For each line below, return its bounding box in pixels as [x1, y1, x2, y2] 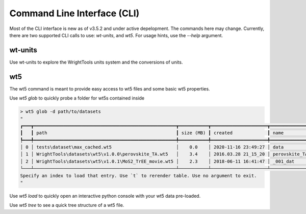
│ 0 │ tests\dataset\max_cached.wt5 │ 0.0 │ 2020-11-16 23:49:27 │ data [20, 144, 284, 150]
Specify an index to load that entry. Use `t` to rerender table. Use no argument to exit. [20, 173, 257, 178]
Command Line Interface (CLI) [9, 8, 140, 19]
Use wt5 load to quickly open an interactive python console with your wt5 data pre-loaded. [9, 193, 201, 199]
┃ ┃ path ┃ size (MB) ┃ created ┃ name [20, 130, 284, 136]
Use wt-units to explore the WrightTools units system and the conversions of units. [9, 59, 183, 65]
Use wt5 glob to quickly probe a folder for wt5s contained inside [9, 95, 145, 101]
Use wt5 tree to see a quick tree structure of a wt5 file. [9, 202, 124, 208]
